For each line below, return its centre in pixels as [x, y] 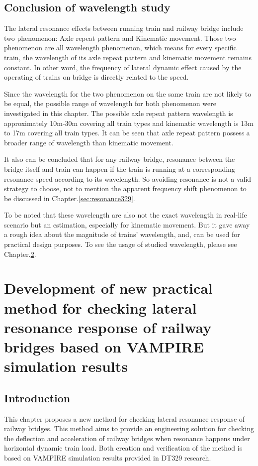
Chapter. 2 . [20, 254]
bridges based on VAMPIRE [104, 347]
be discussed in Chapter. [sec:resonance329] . [70, 198]
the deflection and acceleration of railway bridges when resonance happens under [127, 438]
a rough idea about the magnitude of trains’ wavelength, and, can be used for [122, 234]
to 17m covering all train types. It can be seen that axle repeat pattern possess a [127, 133]
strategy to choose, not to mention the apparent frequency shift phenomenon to [125, 188]
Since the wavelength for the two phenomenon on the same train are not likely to [128, 93]
